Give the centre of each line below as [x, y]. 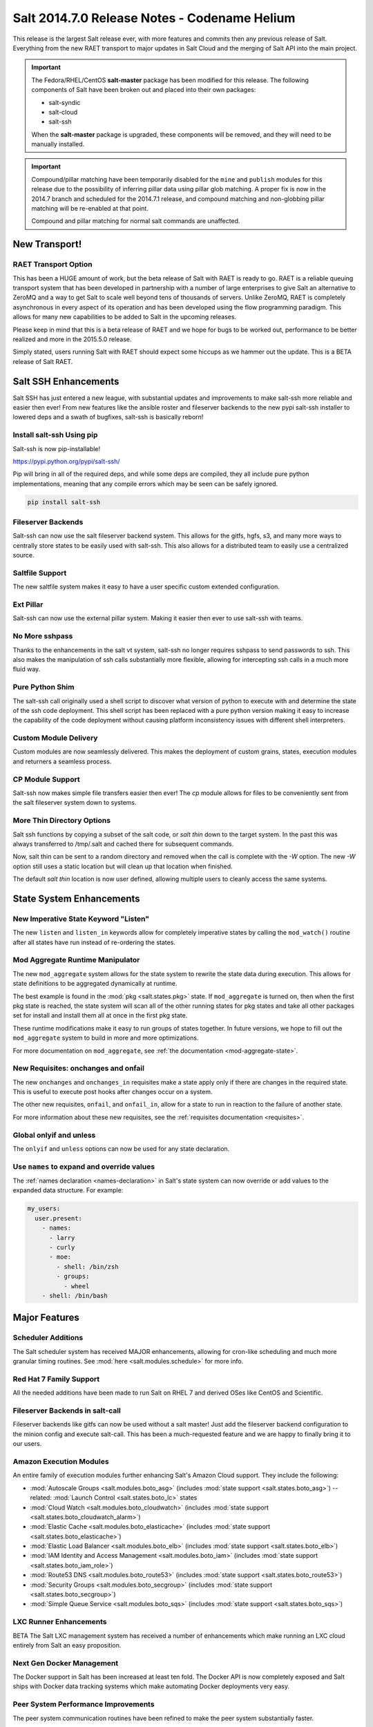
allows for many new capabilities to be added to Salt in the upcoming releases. [125, 317]
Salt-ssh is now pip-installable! [57, 448]
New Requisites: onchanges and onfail [79, 1069]
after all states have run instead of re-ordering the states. [94, 942]
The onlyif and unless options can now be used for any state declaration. [121, 1148]
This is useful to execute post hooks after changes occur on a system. [113, 1092]
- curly [62, 1248]
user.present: [59, 1218]
